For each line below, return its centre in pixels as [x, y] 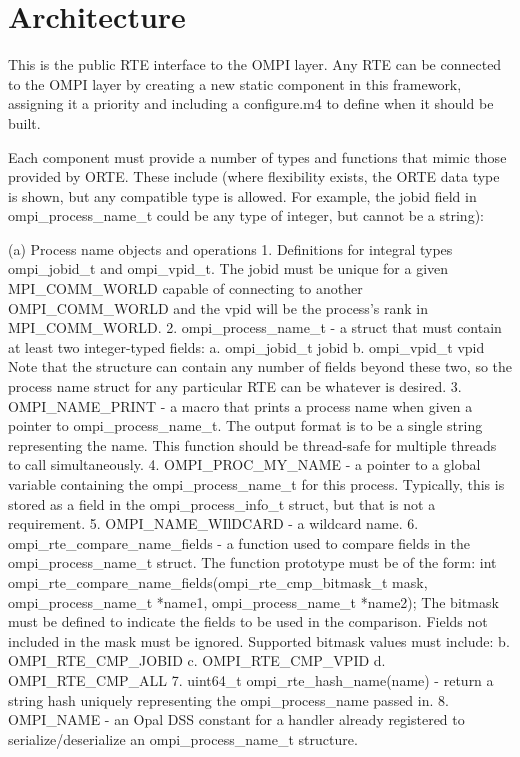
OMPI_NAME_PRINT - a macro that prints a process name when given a [240, 405]
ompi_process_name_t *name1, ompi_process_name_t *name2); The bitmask [253, 601]
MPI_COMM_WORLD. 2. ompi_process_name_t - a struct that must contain [255, 327]
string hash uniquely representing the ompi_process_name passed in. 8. [228, 699]
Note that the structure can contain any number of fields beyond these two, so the [260, 366]
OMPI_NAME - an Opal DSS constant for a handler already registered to [236, 719]
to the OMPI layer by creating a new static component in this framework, [235, 83]
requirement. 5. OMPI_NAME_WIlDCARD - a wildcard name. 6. [213, 523]
